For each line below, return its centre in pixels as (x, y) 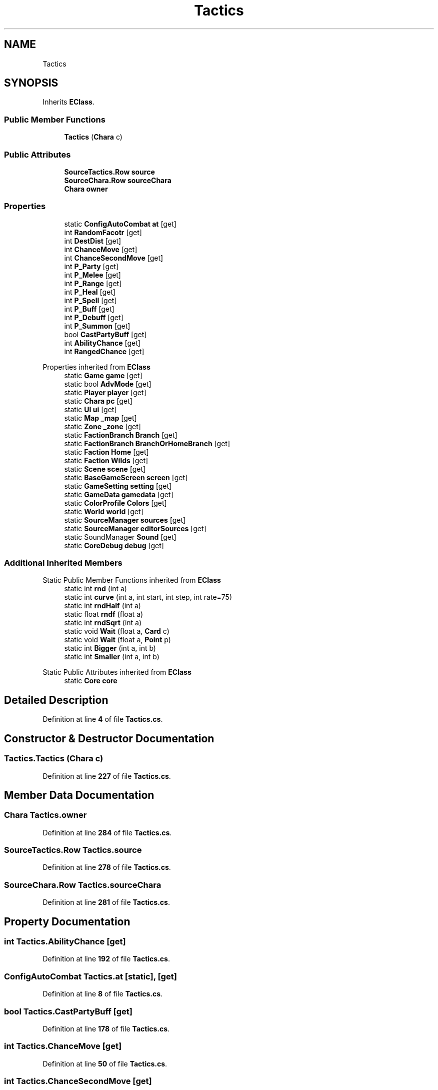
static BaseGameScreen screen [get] (126, 477)
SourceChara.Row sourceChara (118, 180)
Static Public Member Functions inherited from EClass (132, 580)
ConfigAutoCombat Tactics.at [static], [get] (90, 976)
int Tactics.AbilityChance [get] (65, 942)
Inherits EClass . (68, 102)
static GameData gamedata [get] (119, 494)
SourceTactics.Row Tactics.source (73, 850)
